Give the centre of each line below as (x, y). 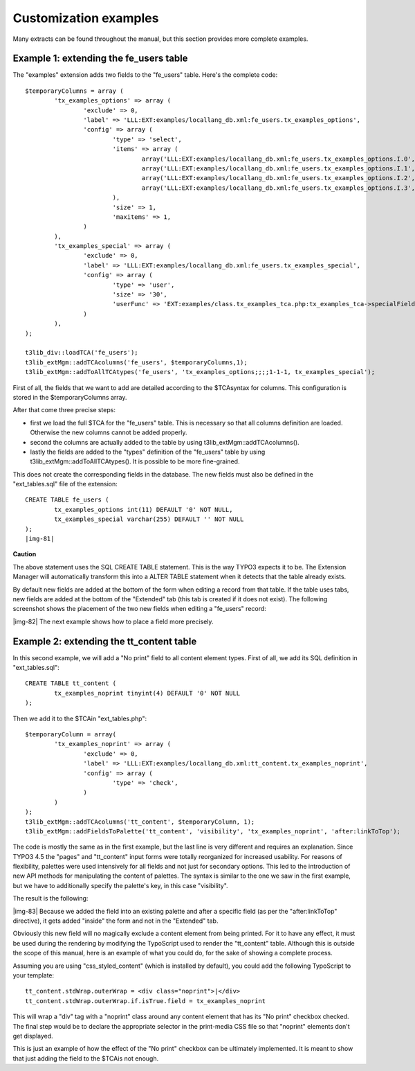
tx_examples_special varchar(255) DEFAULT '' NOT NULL (149, 519)
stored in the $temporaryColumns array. (70, 397)
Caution (25, 554)
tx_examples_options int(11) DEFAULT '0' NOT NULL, (144, 510)
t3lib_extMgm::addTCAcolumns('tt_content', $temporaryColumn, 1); (140, 822)
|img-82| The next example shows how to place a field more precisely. (113, 621)
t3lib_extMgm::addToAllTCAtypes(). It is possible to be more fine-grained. (135, 461)
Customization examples (86, 18)
